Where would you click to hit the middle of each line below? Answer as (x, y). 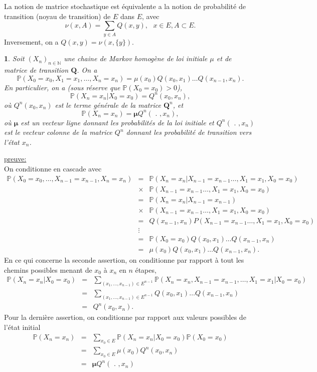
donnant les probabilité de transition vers (189, 132)
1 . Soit (14, 58)
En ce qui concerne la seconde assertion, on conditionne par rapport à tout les (124, 259)
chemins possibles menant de (48, 269)
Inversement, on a (31, 41)
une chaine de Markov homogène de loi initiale (136, 58)
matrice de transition (36, 69)
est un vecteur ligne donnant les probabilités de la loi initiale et (117, 122)
